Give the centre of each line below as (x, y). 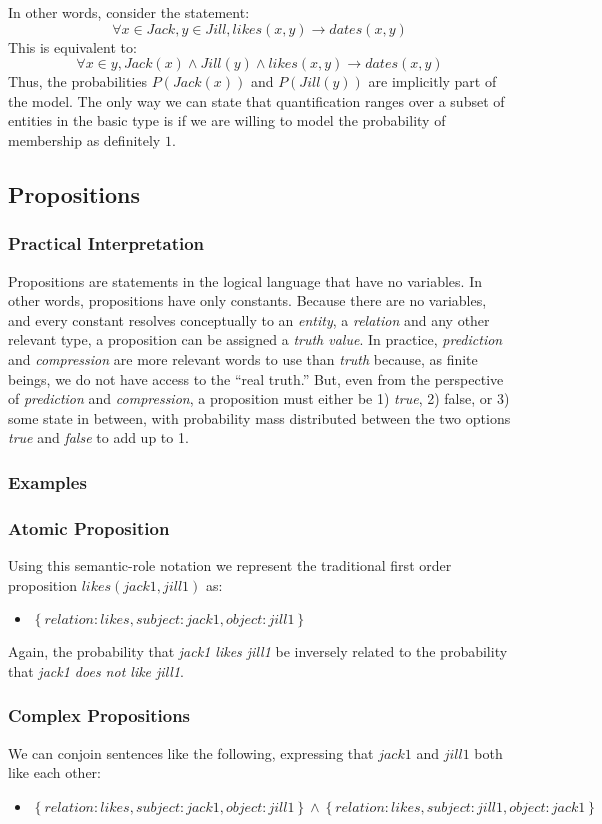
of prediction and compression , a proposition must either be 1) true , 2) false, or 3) (259, 398)
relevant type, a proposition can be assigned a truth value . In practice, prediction (255, 339)
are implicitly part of (432, 81)
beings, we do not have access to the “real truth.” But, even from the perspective (256, 378)
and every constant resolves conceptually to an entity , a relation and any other (249, 319)
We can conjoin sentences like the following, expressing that (191, 752)
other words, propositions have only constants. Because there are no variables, (247, 300)
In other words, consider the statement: (129, 12)
